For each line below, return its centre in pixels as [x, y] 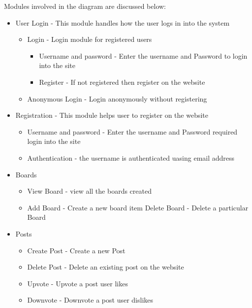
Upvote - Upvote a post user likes [78, 283]
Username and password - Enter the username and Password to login [143, 55]
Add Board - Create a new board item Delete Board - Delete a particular [138, 207]
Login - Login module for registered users [90, 39]
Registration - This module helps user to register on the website [112, 115]
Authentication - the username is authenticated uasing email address [131, 157]
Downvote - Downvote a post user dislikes [90, 300]
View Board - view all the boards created [89, 191]
